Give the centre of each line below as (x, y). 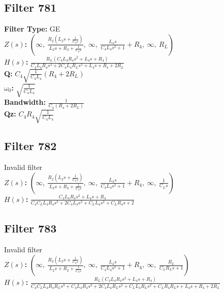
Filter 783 (30, 228)
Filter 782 (30, 146)
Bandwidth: (25, 102)
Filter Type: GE (32, 29)
